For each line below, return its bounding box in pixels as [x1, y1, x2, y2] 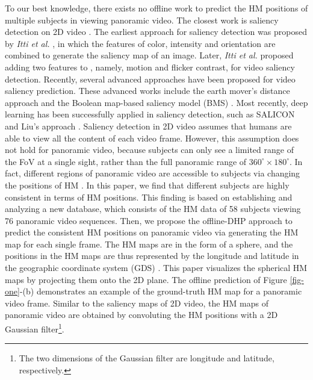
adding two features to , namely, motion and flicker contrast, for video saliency [5, 60, 295, 73]
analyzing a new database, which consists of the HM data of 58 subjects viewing [5, 202, 301, 215]
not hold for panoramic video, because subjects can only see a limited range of [5, 143, 294, 156]
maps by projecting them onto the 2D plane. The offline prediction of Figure [5, 273, 287, 285]
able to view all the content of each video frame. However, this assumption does [5, 131, 299, 144]
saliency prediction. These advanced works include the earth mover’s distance [5, 84, 290, 97]
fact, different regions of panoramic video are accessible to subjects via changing [5, 167, 300, 179]
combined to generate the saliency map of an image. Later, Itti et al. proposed [5, 49, 294, 61]
